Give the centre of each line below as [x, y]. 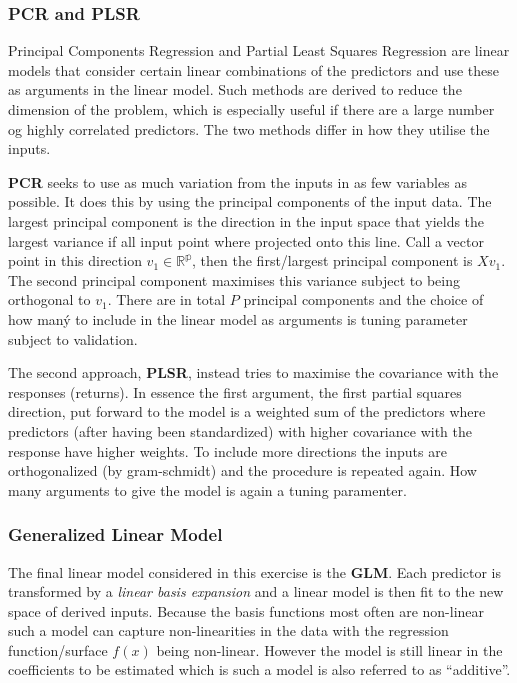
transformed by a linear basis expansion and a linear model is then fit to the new [256, 591]
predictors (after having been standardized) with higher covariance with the [240, 430]
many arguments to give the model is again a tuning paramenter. [207, 489]
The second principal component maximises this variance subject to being [234, 279]
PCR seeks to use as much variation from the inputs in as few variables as [237, 181]
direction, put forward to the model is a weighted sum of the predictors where [247, 411]
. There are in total [166, 299]
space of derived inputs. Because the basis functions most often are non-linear [246, 610]
